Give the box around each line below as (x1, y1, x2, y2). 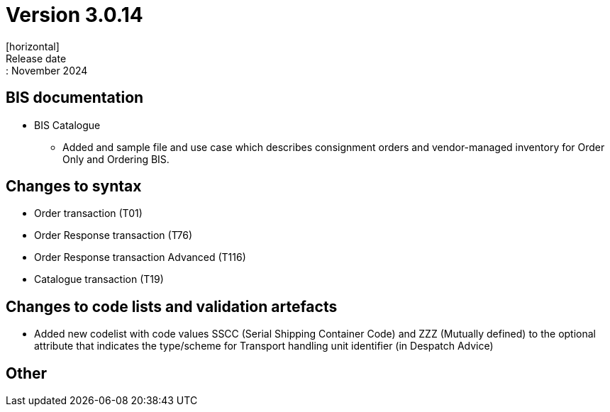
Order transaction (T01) (34, 207, 143, 220)
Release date (6, 52, 67, 65)
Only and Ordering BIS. (62, 152, 170, 165)
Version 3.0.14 (6, 3, 143, 27)
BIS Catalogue (34, 118, 101, 131)
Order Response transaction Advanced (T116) (34, 251, 246, 264)
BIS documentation (6, 89, 144, 107)
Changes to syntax (6, 177, 142, 196)
